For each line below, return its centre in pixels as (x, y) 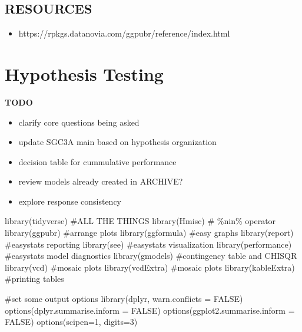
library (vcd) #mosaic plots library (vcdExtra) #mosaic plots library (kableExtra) (150, 267)
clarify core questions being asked (79, 122)
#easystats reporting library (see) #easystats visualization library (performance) (148, 244)
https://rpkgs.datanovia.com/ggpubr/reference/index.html (124, 33)
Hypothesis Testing (84, 73)
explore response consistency (70, 201)
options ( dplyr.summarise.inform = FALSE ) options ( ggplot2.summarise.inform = (150, 310)
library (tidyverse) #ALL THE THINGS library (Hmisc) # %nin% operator (140, 221)
